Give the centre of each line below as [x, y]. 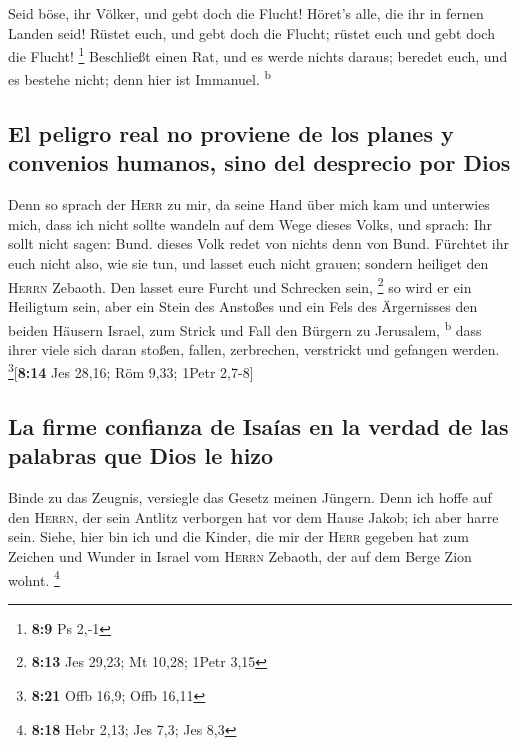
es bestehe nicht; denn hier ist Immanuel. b [140, 78]
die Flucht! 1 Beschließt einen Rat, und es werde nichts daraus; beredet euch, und [258, 54]
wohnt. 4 [34, 578]
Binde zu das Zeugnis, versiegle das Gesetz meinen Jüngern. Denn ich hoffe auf [250, 497]
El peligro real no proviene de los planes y [231, 133]
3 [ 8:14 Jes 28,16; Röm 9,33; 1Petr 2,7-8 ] [131, 370]
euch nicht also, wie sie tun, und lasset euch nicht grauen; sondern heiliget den [248, 263]
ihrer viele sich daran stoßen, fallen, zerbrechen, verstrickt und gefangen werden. [254, 348]
